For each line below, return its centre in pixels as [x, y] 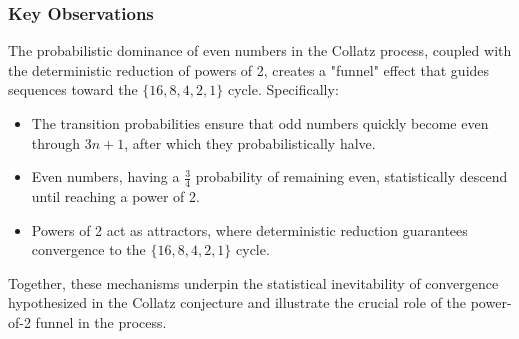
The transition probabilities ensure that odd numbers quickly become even [260, 123]
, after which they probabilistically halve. [250, 142]
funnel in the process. [101, 321]
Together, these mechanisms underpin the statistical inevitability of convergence [253, 282]
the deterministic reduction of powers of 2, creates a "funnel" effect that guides [249, 69]
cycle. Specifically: [283, 89]
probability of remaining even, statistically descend [351, 176]
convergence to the [88, 249]
